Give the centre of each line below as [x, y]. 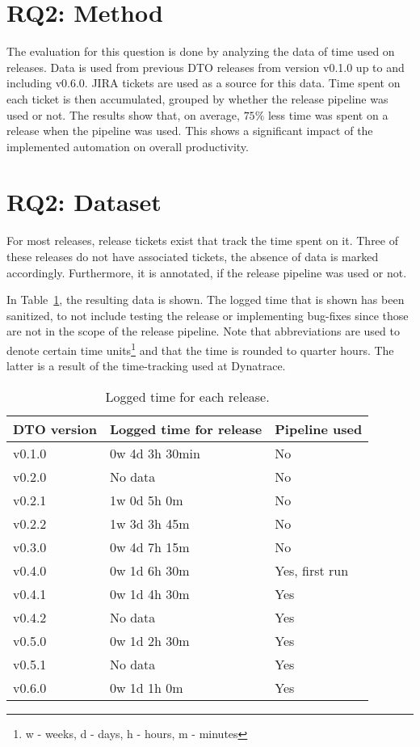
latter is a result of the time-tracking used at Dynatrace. [146, 366]
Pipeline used [319, 428]
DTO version [55, 428]
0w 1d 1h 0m [146, 687]
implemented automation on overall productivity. [128, 146]
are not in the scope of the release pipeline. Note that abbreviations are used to [203, 331]
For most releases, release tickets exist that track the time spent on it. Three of [203, 241]
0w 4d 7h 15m [149, 547]
